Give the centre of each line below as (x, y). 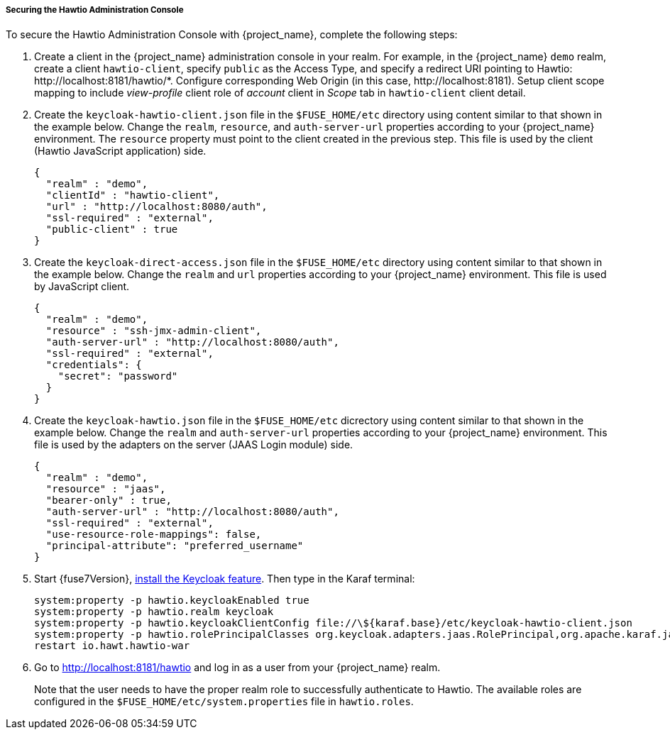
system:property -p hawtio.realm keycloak (154, 612)
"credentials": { (94, 365)
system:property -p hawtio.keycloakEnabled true (172, 601)
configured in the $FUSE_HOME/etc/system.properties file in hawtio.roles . (224, 702)
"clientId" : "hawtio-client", (133, 195)
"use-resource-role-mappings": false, (154, 535)
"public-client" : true (112, 230)
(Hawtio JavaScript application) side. (120, 151)
